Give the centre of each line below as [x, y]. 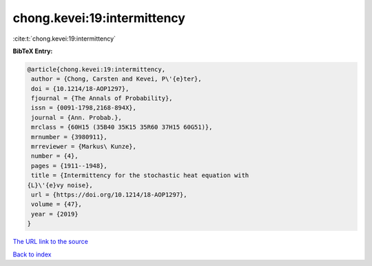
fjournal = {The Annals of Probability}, [102, 99]
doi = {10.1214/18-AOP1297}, [80, 89]
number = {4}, [55, 156]
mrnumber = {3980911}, [70, 137]
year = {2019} [55, 214]
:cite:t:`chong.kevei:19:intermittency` [64, 39]
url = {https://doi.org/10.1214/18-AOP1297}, [109, 195]
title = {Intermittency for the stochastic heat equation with [140, 175]
